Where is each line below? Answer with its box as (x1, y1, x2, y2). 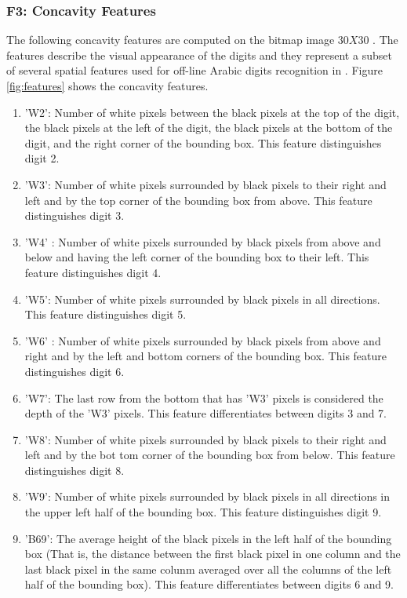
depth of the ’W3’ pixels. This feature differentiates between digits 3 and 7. (24, 405, 387, 421)
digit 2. (24, 150, 60, 166)
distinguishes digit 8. (24, 461, 125, 478)
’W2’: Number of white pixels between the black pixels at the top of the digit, (24, 104, 400, 120)
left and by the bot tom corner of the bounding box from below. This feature (24, 447, 395, 463)
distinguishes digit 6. (24, 363, 125, 379)
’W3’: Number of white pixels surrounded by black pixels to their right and (24, 176, 387, 192)
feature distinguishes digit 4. (24, 264, 162, 280)
